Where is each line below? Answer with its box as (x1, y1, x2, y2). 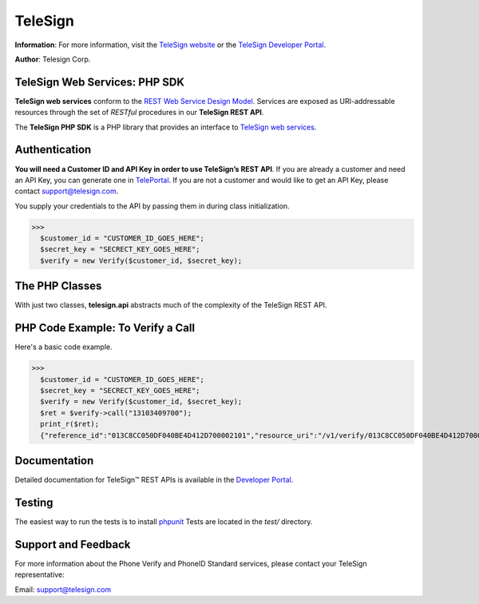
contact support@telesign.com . (14, 186, 119, 196)
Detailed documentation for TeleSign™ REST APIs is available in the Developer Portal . (14, 475, 294, 485)
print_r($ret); (40, 419, 100, 429)
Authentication (14, 143, 92, 157)
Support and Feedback (14, 538, 131, 551)
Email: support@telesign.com (14, 584, 112, 594)
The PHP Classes (14, 280, 102, 293)
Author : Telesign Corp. (14, 54, 91, 64)
